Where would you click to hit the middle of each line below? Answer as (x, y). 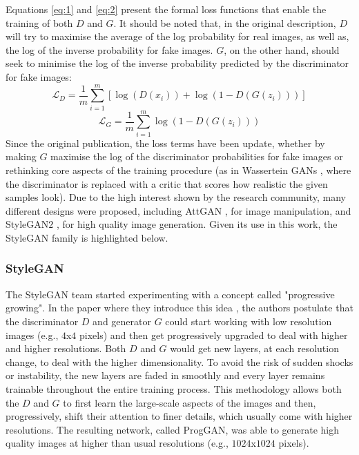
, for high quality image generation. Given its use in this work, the (197, 224)
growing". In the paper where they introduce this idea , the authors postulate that (179, 308)
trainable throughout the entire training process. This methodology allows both (174, 388)
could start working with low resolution (249, 321)
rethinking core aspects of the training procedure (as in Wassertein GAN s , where (178, 170)
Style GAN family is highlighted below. (87, 237)
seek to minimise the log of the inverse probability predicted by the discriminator (177, 63)
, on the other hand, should (282, 49)
